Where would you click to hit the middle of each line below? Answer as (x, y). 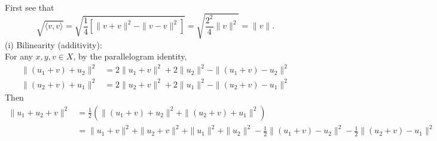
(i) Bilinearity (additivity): (54, 44)
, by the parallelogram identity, (130, 56)
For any (19, 56)
